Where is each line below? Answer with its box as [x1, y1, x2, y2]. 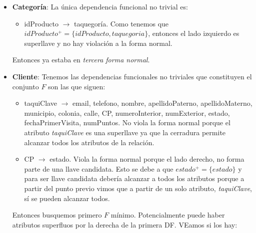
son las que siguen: [48, 81, 105, 91]
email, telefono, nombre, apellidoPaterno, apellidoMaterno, [72, 98, 252, 108]
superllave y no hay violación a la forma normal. [24, 37, 172, 48]
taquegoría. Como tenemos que [73, 18, 169, 28]
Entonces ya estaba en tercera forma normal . [12, 54, 150, 65]
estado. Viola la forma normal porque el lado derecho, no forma [49, 154, 244, 164]
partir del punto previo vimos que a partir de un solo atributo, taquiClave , [24, 183, 252, 193]
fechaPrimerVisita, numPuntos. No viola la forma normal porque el [24, 117, 230, 128]
